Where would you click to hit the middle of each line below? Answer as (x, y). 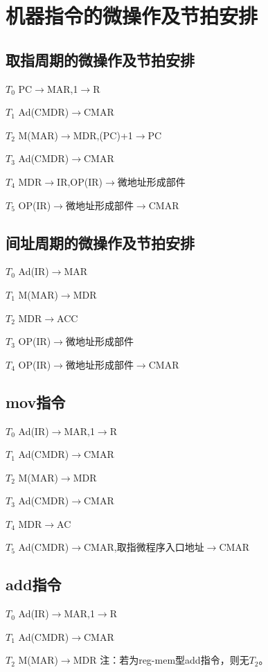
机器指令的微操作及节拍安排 (132, 16)
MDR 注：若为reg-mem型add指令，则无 (161, 660)
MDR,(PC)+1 (103, 135)
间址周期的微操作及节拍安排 (100, 242)
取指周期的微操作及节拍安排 (100, 59)
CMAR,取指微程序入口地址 (144, 547)
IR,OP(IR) (80, 181)
